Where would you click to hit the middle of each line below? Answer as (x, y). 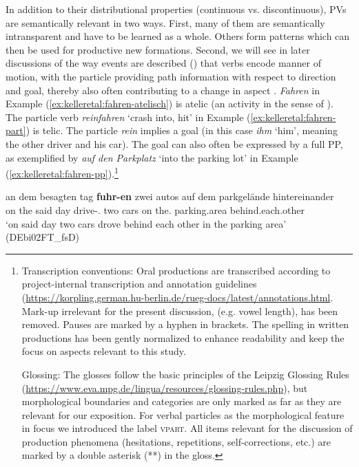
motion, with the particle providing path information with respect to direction (171, 76)
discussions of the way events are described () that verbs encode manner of (163, 63)
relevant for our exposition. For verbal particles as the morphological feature (183, 414)
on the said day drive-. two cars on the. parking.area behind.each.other (155, 209)
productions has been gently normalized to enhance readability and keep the (183, 337)
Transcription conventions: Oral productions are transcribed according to (176, 270)
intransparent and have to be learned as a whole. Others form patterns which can (178, 36)
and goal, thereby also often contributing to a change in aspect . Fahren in (163, 90)
